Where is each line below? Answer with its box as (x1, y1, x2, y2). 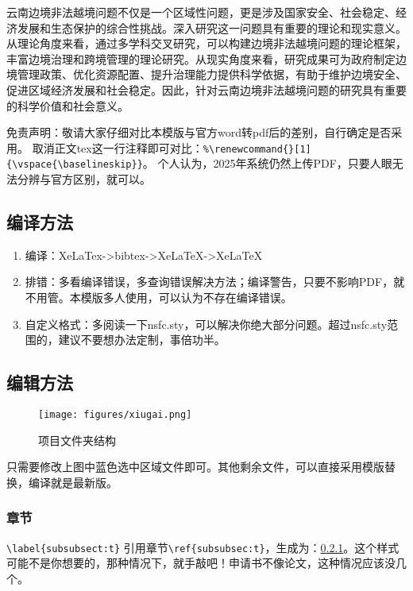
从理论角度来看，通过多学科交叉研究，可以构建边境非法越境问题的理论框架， (6, 35, 407, 52)
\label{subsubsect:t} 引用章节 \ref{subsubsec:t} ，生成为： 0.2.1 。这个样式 (6, 539, 399, 555)
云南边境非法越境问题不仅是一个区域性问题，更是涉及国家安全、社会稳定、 (6, 4, 396, 20)
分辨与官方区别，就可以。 (17, 171, 151, 187)
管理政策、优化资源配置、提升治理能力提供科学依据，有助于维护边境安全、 (17, 66, 407, 83)
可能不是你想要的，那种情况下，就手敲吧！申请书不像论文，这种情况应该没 (6, 554, 396, 571)
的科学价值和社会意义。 (6, 97, 129, 114)
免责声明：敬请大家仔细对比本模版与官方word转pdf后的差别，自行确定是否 (6, 124, 392, 141)
